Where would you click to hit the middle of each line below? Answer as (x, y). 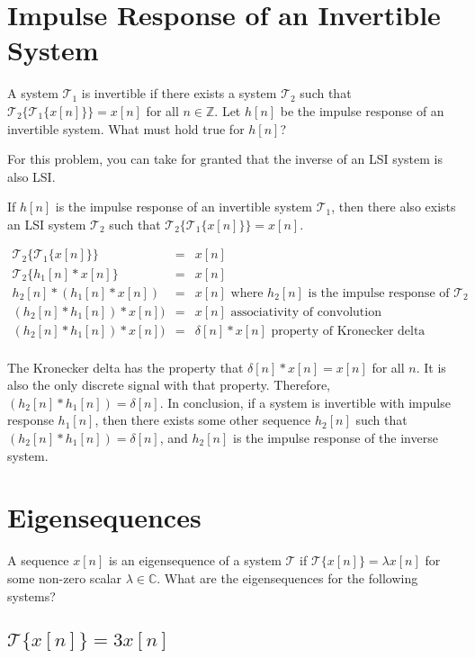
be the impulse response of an (362, 110)
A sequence (38, 560)
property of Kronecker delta (348, 331)
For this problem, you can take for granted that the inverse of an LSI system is (225, 159)
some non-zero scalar (64, 577)
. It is (431, 367)
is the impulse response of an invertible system (184, 207)
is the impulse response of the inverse (336, 438)
